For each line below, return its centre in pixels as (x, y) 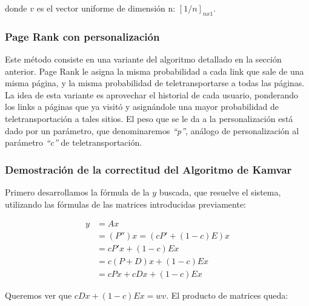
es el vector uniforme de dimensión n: (106, 8)
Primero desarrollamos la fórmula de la (77, 192)
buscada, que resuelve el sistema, (220, 192)
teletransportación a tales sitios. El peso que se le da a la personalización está (149, 118)
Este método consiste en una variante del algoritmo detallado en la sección (143, 59)
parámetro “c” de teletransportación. (74, 142)
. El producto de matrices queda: (227, 295)
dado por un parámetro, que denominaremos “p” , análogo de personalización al (152, 130)
